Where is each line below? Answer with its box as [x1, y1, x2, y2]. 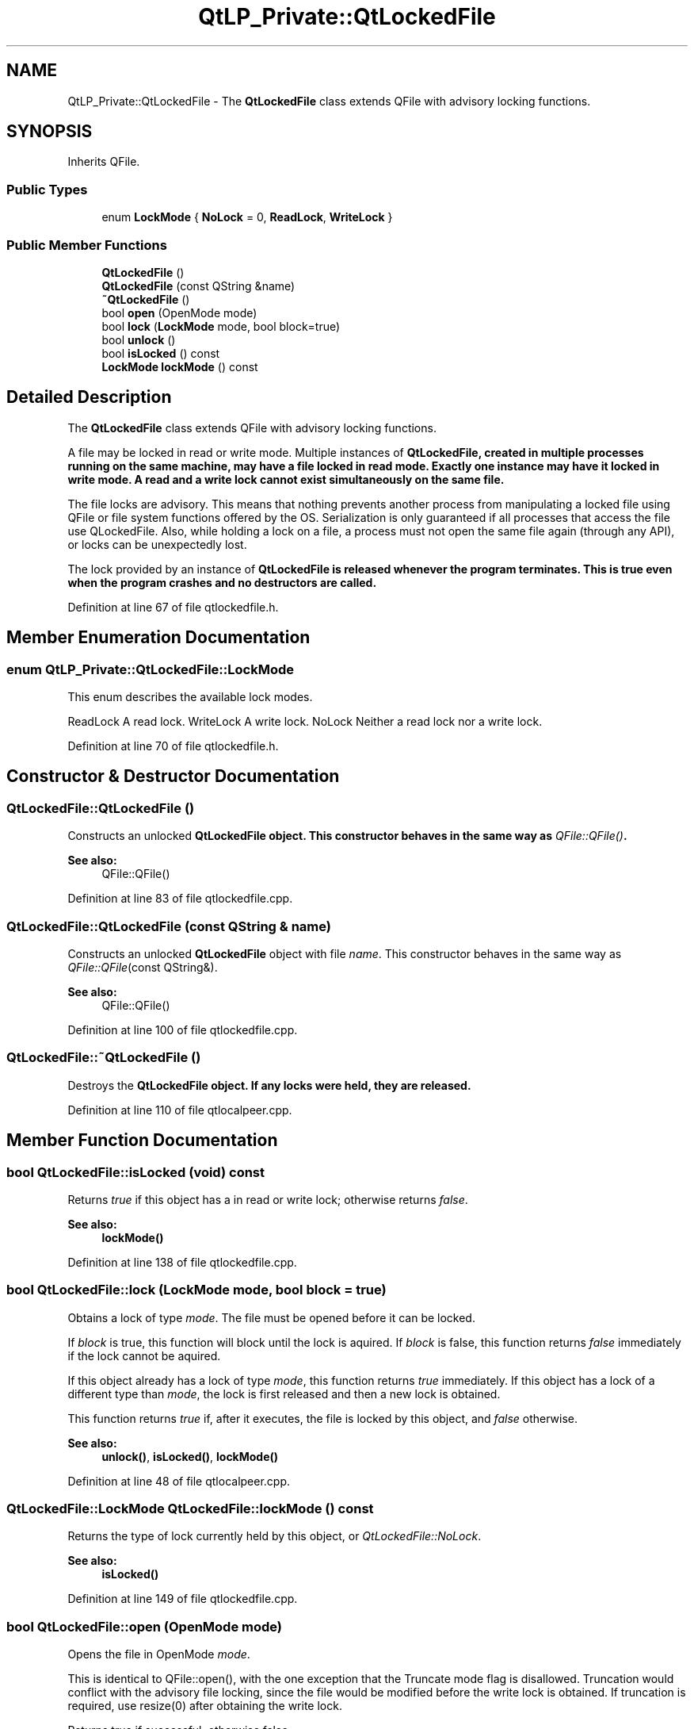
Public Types [6, 181, 88, 197]
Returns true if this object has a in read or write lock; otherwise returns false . [67, 1192, 468, 1206]
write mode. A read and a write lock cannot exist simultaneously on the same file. [67, 472, 505, 486]
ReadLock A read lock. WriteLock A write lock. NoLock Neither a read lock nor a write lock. [67, 715, 543, 728]
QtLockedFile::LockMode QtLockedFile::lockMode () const [6, 1501, 374, 1517]
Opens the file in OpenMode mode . [67, 1647, 250, 1662]
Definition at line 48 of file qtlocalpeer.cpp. [67, 1474, 291, 1488]
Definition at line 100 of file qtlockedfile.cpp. [67, 1022, 298, 1037]
